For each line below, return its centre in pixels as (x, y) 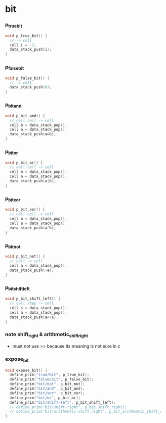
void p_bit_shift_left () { (33, 299)
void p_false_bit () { (27, 78)
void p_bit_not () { (25, 256)
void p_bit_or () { (24, 163)
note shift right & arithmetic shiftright (47, 335)
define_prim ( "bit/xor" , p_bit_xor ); (47, 393)
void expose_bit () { (26, 370)
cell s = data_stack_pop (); (39, 308)
